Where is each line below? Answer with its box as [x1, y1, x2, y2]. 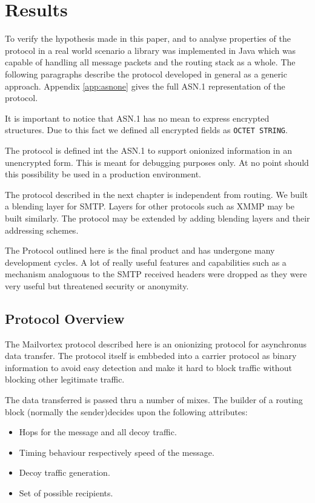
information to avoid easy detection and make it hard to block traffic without [5, 361, 292, 373]
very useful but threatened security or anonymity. [5, 279, 189, 292]
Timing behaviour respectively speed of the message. [19, 445, 214, 458]
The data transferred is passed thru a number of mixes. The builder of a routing [5, 393, 303, 406]
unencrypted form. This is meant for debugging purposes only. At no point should [5, 156, 309, 168]
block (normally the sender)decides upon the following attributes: [5, 405, 248, 418]
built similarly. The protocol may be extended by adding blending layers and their [5, 211, 310, 224]
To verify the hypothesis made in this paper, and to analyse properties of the [5, 32, 291, 45]
